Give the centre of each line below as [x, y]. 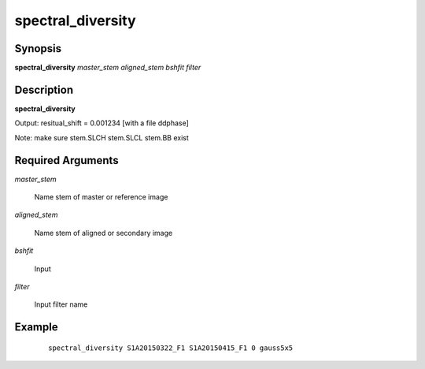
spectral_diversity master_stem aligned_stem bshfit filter [108, 68]
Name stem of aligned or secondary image [103, 233]
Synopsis [38, 48]
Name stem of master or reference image [101, 197]
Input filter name [61, 304]
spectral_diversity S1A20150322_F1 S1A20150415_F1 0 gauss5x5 [171, 348]
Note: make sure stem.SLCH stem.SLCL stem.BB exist [102, 137]
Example [36, 327]
